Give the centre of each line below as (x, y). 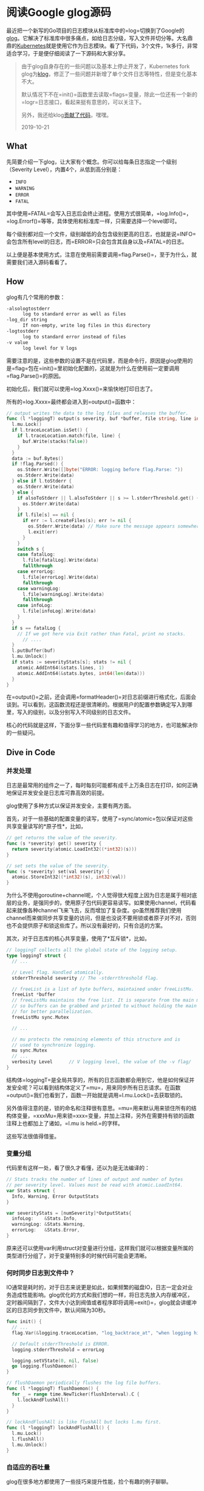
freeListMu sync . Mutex (40, 1017)
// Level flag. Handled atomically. (58, 972)
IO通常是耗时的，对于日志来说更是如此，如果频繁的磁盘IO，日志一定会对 (97, 1287)
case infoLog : (35, 606)
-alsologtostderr (28, 309)
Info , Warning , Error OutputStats (55, 1196)
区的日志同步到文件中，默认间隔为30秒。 (58, 1310)
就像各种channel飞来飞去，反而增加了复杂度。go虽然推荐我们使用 (99, 910)
